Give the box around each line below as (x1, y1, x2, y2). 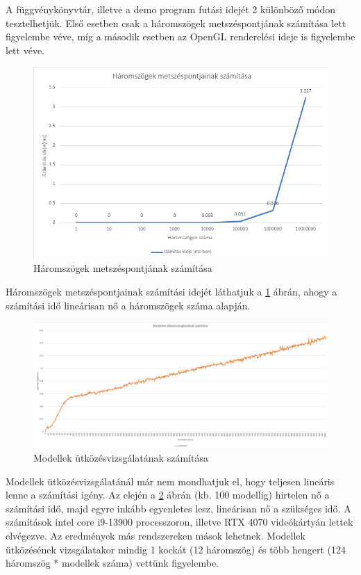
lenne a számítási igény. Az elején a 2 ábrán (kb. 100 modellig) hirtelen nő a (6, 487, 330, 502)
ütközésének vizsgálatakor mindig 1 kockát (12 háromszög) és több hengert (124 (6, 542, 346, 556)
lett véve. (6, 42, 44, 57)
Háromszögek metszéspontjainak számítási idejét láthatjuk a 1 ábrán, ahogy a (6, 284, 337, 298)
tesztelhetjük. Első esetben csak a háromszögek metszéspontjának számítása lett (6, 15, 346, 30)
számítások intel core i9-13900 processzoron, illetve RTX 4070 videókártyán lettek (6, 515, 353, 529)
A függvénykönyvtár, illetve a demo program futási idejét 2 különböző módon (6, 2, 336, 16)
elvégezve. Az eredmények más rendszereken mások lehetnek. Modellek (6, 528, 305, 543)
